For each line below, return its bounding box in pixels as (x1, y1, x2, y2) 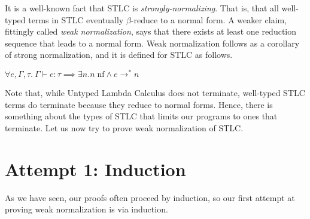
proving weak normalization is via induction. (5, 203, 168, 215)
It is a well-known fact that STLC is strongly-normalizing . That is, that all (5, 2, 279, 14)
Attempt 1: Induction (5, 156, 186, 181)
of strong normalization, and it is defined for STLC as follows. (5, 48, 233, 61)
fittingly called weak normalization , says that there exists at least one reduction (5, 25, 297, 38)
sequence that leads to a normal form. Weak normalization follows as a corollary (5, 36, 300, 49)
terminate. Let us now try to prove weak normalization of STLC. (5, 121, 244, 134)
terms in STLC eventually (28, 13, 124, 26)
